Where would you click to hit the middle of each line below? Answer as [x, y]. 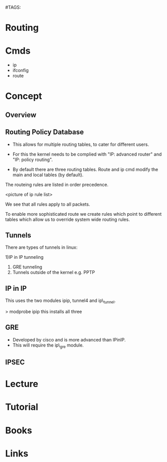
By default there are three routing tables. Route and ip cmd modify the [85, 169]
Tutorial [22, 407]
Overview [21, 115]
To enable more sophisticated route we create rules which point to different [83, 214]
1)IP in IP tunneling [24, 257]
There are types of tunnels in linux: [41, 247]
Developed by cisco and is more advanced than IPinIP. [69, 339]
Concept [24, 96]
